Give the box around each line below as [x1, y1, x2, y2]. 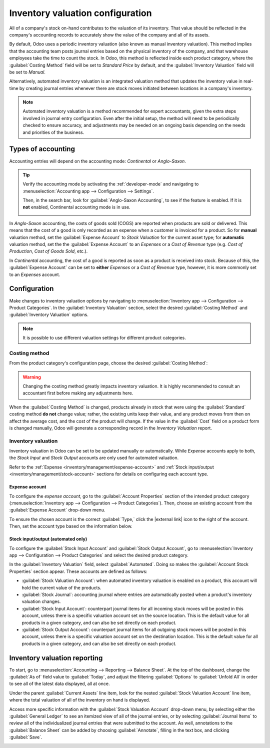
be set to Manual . [9, 69, 46, 75]
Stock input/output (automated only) [9, 536, 87, 542]
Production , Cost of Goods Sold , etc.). [9, 248, 88, 254]
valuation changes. [21, 598, 61, 604]
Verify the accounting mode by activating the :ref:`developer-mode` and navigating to [22, 181, 199, 187]
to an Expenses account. [9, 271, 60, 277]
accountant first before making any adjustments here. [22, 390, 133, 396]
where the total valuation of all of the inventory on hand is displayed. [9, 697, 150, 703]
